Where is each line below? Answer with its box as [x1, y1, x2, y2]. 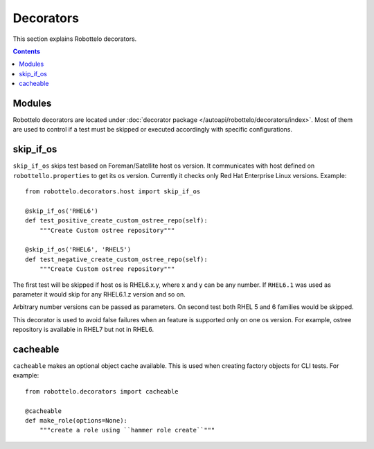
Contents [12, 47, 41, 55]
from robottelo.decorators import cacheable [25, 387, 179, 395]
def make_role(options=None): [25, 416, 128, 425]
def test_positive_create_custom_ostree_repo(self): [25, 217, 208, 224]
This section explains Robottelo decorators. [12, 35, 137, 43]
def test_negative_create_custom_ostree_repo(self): [25, 255, 208, 263]
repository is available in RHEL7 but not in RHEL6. [12, 326, 154, 334]
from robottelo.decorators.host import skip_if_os [25, 188, 201, 195]
